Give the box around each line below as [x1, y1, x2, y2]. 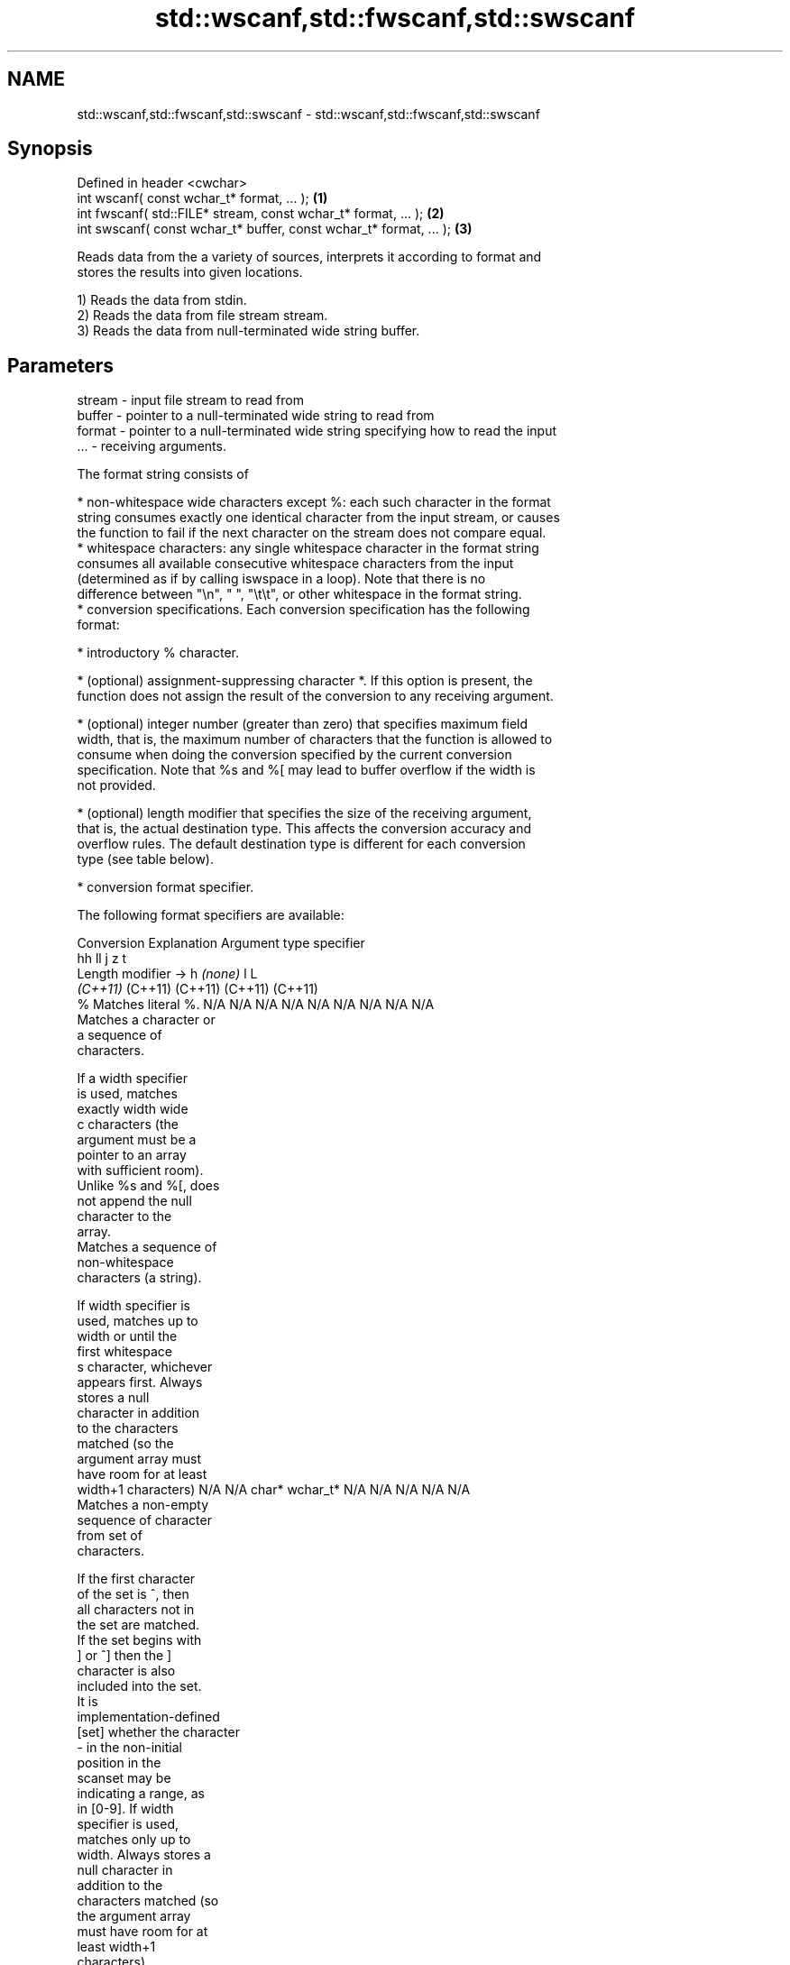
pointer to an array [77, 1147, 187, 1163]
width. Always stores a [77, 1847, 211, 1863]
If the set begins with [77, 1632, 202, 1648]
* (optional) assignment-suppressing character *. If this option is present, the [77, 673, 533, 689]
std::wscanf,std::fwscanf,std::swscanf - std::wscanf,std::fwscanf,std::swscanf [77, 106, 540, 122]
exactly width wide [77, 1101, 188, 1117]
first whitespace [77, 1344, 172, 1360]
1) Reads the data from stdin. [77, 292, 247, 308]
